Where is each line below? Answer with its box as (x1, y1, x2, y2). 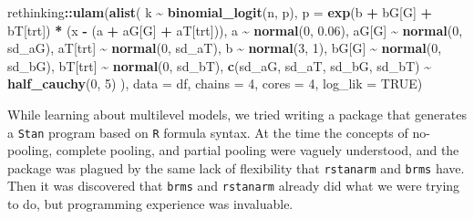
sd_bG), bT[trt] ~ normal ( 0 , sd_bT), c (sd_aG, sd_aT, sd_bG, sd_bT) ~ (7, 56, 431, 75)
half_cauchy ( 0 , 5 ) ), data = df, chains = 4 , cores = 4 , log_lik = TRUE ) (7, 74, 423, 93)
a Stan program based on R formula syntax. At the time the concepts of (7, 122, 408, 141)
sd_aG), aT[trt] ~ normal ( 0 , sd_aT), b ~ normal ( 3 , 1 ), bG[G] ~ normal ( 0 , (7, 38, 442, 57)
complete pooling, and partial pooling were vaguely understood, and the (56, 141, 459, 160)
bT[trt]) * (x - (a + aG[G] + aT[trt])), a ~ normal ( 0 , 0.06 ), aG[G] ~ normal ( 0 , (7, 20, 463, 39)
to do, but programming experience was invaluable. (7, 194, 294, 214)
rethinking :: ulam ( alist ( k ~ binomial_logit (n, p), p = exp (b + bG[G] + (7, 3, 433, 21)
